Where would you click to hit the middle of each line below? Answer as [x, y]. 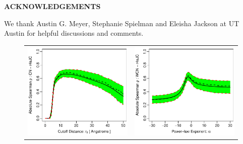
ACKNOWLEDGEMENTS [52, 6]
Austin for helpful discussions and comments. [74, 33]
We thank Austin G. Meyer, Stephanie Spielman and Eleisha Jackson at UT [122, 23]
